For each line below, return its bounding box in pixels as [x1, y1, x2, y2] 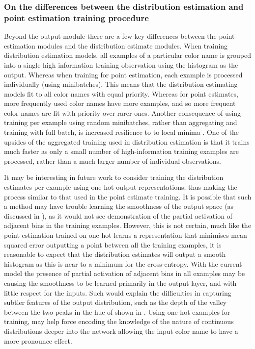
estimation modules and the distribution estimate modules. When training [4, 40, 228, 50]
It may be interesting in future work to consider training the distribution [4, 172, 224, 182]
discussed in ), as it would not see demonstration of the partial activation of [4, 210, 232, 221]
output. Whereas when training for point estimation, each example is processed [4, 69, 243, 79]
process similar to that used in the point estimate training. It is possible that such [4, 191, 252, 201]
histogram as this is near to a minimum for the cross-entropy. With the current [4, 258, 242, 269]
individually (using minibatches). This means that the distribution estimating [4, 79, 238, 89]
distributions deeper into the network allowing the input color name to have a [4, 325, 238, 336]
